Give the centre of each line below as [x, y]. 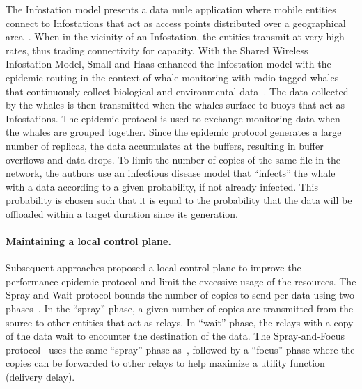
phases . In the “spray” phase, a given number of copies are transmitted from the [180, 309]
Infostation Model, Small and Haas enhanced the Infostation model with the [168, 64]
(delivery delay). [40, 377]
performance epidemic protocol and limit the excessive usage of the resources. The [181, 281]
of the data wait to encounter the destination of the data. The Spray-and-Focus [175, 336]
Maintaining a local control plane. [88, 241]
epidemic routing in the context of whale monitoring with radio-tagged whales [172, 77]
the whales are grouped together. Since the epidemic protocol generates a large [174, 132]
